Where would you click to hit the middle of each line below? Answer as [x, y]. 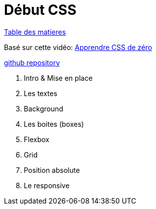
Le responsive [47, 185]
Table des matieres [35, 32]
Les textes [41, 93]
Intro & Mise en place [58, 78]
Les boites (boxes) [54, 124]
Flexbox [37, 139]
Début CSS [40, 10]
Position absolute [52, 170]
